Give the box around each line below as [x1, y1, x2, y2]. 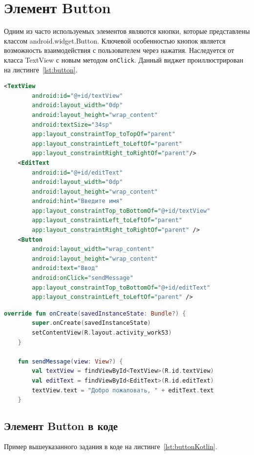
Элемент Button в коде [4, 418, 118, 433]
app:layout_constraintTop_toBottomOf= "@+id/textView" [32, 207, 211, 214]
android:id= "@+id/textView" [32, 92, 123, 99]
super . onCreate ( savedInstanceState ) [32, 319, 151, 327]
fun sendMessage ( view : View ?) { [18, 358, 123, 365]
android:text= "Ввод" [32, 265, 99, 272]
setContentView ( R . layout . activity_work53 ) [32, 329, 172, 336]
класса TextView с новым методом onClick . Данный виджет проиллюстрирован [4, 54, 243, 65]
